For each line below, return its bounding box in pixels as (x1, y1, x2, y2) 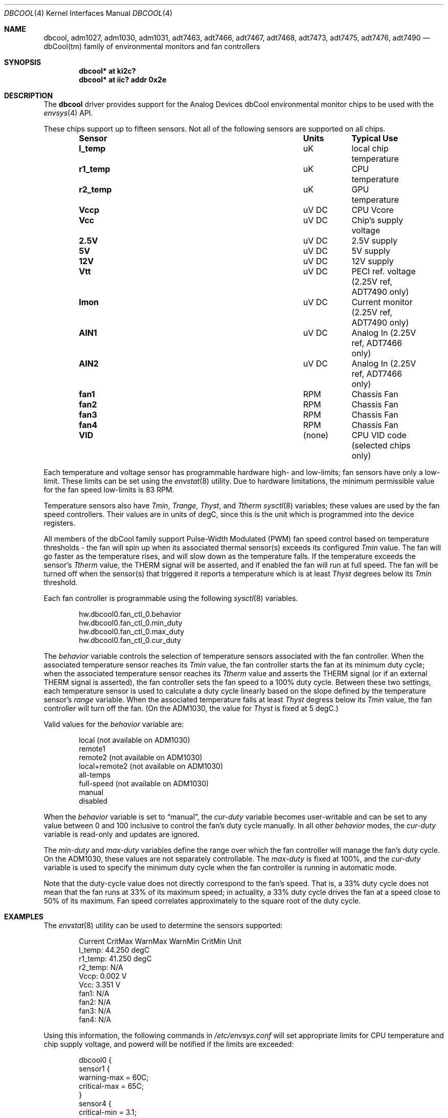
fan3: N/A (79, 1006, 111, 1015)
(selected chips (351, 440, 411, 450)
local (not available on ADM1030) (79, 736, 190, 744)
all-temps (79, 770, 111, 779)
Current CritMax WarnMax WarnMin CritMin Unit (79, 937, 242, 945)
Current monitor (351, 297, 413, 307)
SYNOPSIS (4, 58, 41, 67)
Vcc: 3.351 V (79, 980, 121, 989)
